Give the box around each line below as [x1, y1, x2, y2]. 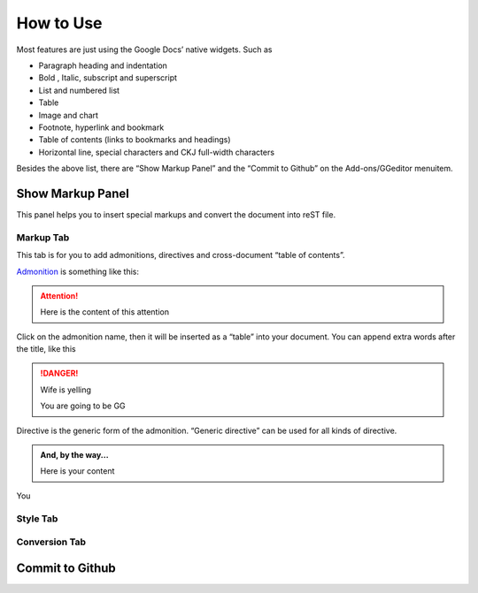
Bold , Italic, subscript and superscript [38, 72, 177, 83]
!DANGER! [40, 368, 79, 379]
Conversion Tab [16, 536, 87, 548]
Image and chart [38, 110, 99, 120]
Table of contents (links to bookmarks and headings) [38, 134, 231, 145]
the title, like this [16, 344, 76, 354]
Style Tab [16, 513, 58, 525]
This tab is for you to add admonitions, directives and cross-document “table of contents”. [16, 250, 345, 261]
